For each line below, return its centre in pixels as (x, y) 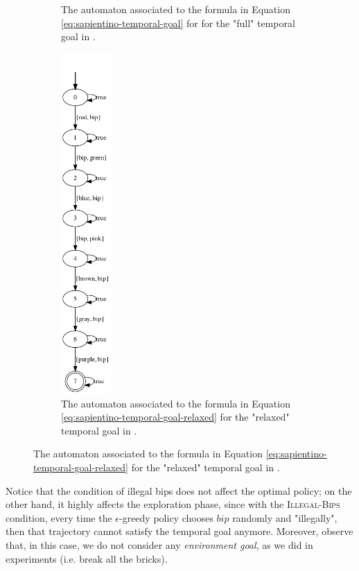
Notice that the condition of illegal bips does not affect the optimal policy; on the (179, 490)
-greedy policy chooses (166, 517)
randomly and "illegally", (285, 517)
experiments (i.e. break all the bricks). (87, 558)
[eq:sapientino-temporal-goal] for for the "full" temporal (178, 23)
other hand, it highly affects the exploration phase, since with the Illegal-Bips (173, 504)
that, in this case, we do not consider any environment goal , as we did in (159, 544)
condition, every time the (59, 517)
